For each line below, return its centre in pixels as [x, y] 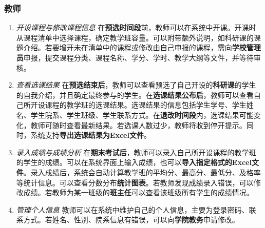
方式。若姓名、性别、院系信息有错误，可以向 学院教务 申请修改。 [131, 220]
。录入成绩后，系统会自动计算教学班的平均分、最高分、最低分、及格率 [142, 172]
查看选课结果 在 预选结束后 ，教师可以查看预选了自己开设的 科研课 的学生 [136, 85]
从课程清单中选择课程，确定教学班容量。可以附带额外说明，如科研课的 [135, 37]
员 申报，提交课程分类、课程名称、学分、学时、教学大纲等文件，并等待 [135, 57]
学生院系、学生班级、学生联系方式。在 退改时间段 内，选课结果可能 [142, 115]
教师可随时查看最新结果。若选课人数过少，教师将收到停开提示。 [138, 125]
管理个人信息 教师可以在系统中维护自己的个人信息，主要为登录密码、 [132, 209]
